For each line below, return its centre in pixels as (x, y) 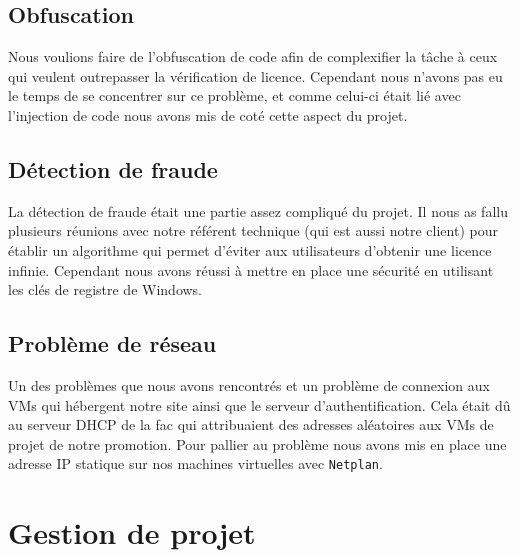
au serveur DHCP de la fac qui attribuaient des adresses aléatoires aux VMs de (251, 424)
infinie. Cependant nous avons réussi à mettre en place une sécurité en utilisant (251, 269)
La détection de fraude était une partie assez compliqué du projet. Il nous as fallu (258, 210)
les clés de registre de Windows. (105, 289)
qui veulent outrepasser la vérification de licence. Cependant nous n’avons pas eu (255, 75)
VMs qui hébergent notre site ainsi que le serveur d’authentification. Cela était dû (259, 404)
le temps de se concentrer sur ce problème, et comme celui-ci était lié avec (234, 95)
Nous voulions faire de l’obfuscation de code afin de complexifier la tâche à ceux (253, 56)
